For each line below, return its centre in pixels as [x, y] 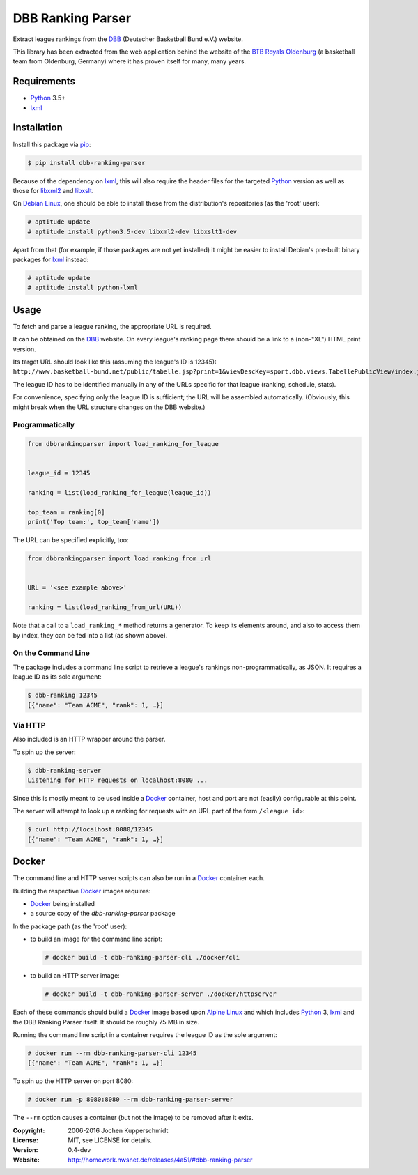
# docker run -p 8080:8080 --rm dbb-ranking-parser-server [130, 1100]
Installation [38, 128]
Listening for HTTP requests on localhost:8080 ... [118, 780]
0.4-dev [79, 1150]
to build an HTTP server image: [75, 976]
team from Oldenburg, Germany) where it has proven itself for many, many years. [130, 61]
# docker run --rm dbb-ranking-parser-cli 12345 [112, 1053]
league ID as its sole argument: [57, 677]
